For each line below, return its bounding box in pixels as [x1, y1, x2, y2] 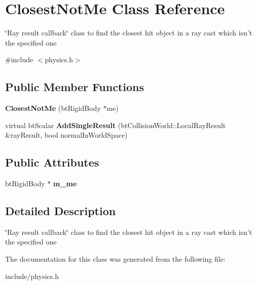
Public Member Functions [5, 79, 144, 95]
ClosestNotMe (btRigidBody [5, 103, 101, 113]
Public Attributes [5, 154, 99, 170]
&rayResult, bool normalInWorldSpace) [5, 130, 128, 140]
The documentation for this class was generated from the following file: [5, 254, 226, 264]
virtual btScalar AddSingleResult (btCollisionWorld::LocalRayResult [5, 119, 226, 130]
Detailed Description [5, 203, 116, 219]
